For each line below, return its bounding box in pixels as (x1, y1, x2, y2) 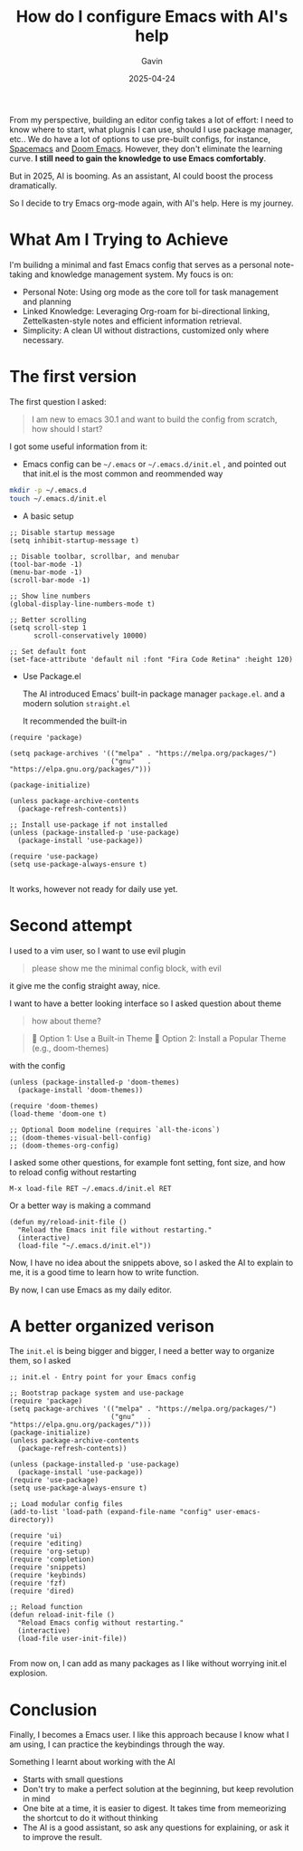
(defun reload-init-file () (9, 1610, 116, 1620)
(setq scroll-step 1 (9, 623, 88, 632)
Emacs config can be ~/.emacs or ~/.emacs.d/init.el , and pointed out (22, 458, 287, 469)
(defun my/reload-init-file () (9, 1217, 128, 1226)
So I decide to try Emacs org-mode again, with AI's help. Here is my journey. (9, 197, 294, 208)
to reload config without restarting (9, 1166, 137, 1177)
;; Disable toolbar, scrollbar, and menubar (9, 551, 180, 561)
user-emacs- (215, 1508, 260, 1517)
